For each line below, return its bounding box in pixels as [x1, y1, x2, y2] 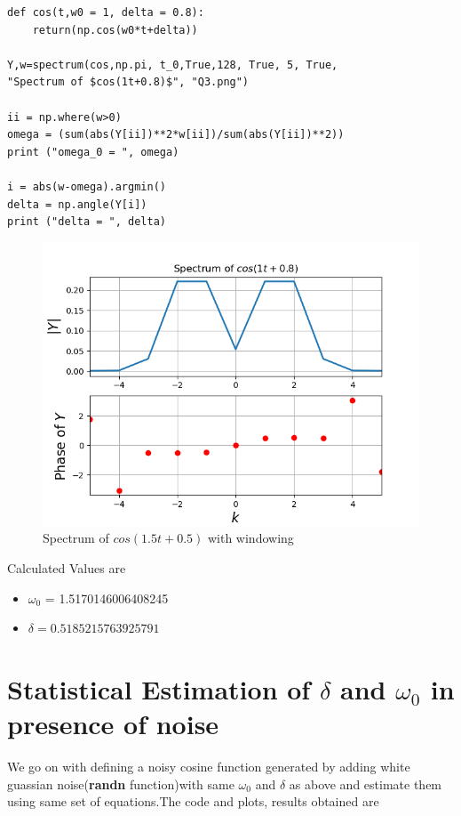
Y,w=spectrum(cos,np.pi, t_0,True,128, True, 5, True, [7, 58, 338, 71]
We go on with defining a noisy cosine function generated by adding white [7, 757, 410, 775]
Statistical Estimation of [7, 670, 311, 707]
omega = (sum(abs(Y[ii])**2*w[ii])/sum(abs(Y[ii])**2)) [7, 128, 345, 141]
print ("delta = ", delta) [7, 215, 166, 229]
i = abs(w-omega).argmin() [7, 180, 166, 193]
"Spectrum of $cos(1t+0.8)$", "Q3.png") [7, 76, 250, 89]
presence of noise [7, 706, 219, 742]
